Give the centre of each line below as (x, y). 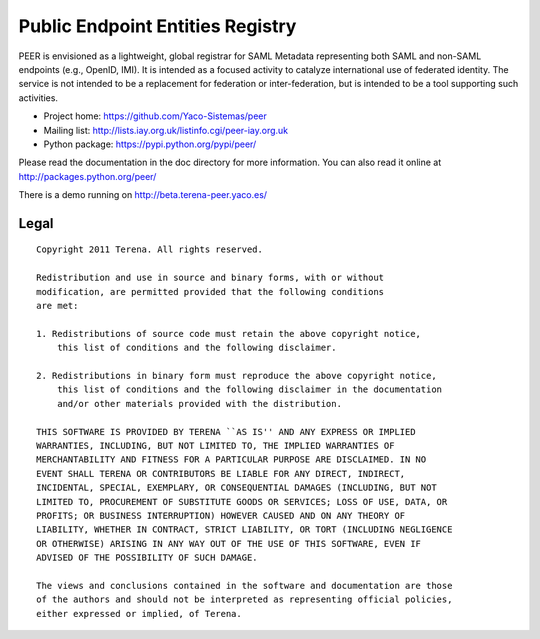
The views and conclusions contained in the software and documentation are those (244, 585)
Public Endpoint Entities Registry (157, 26)
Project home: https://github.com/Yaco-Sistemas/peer (155, 116)
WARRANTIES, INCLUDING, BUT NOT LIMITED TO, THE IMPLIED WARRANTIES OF (215, 445)
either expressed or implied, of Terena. (139, 613)
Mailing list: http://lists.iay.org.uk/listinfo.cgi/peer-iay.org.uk (166, 130)
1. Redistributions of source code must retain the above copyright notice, (229, 333)
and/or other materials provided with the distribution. (199, 403)
